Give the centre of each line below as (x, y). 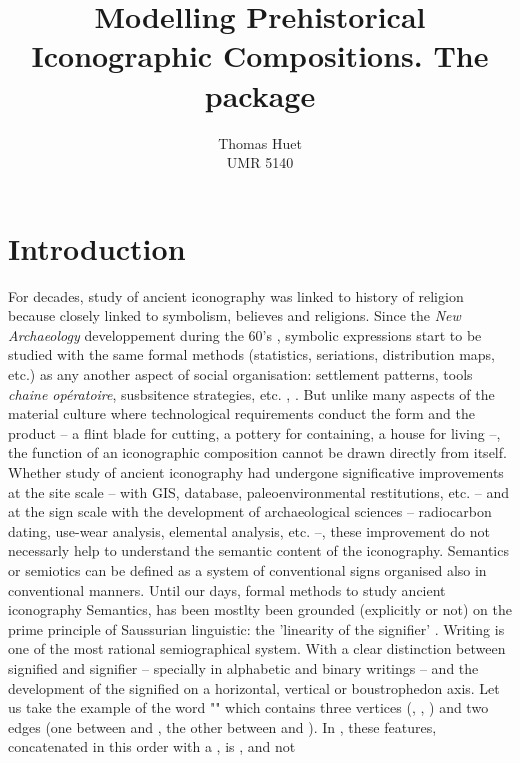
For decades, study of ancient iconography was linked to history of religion (236, 295)
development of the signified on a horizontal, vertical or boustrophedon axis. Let (254, 687)
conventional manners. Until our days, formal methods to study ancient (227, 589)
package (260, 94)
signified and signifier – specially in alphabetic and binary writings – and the (243, 667)
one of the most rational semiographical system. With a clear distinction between (257, 648)
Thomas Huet (260, 142)
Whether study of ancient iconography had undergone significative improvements (256, 471)
